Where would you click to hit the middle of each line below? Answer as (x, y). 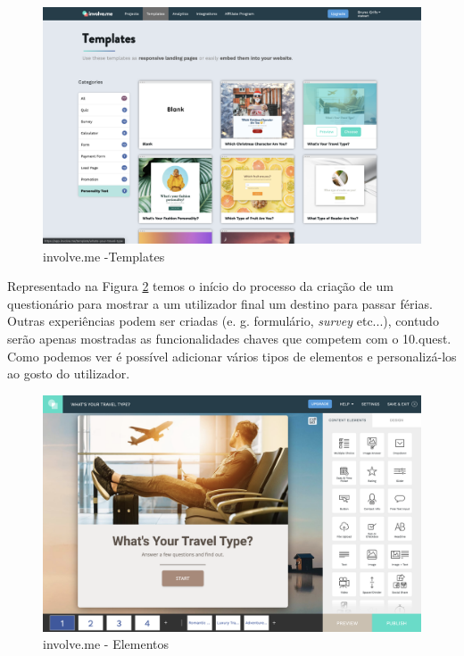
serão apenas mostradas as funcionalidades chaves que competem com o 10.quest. (229, 338)
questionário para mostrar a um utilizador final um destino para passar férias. (220, 303)
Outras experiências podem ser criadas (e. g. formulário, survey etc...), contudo (223, 321)
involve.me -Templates (104, 256)
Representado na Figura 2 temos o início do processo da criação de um (200, 286)
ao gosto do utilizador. (69, 374)
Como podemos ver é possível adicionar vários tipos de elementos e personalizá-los (232, 356)
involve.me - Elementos (106, 644)
